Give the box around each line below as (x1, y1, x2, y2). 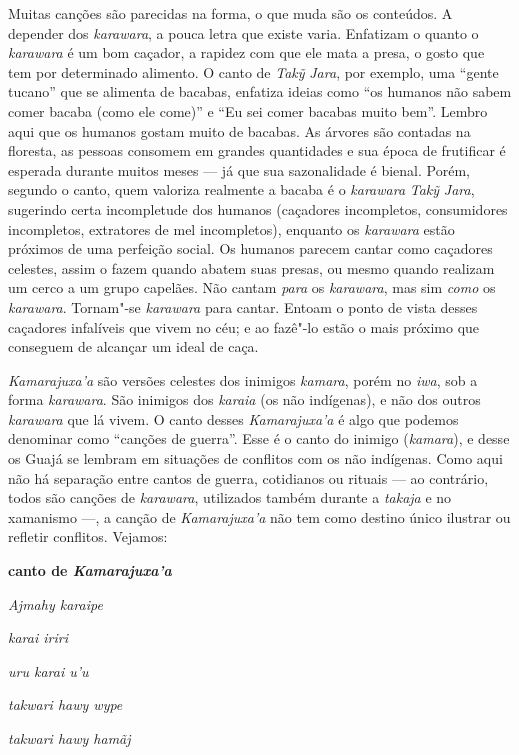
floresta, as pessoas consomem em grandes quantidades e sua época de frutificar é (8, 140, 506, 161)
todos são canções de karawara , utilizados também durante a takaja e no (8, 487, 452, 508)
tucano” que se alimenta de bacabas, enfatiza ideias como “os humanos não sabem (8, 81, 512, 102)
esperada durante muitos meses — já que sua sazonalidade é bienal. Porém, (8, 159, 470, 180)
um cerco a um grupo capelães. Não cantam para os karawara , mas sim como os (8, 277, 496, 298)
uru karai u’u (8, 660, 89, 681)
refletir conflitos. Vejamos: (8, 526, 168, 547)
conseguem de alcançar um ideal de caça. (8, 336, 259, 357)
